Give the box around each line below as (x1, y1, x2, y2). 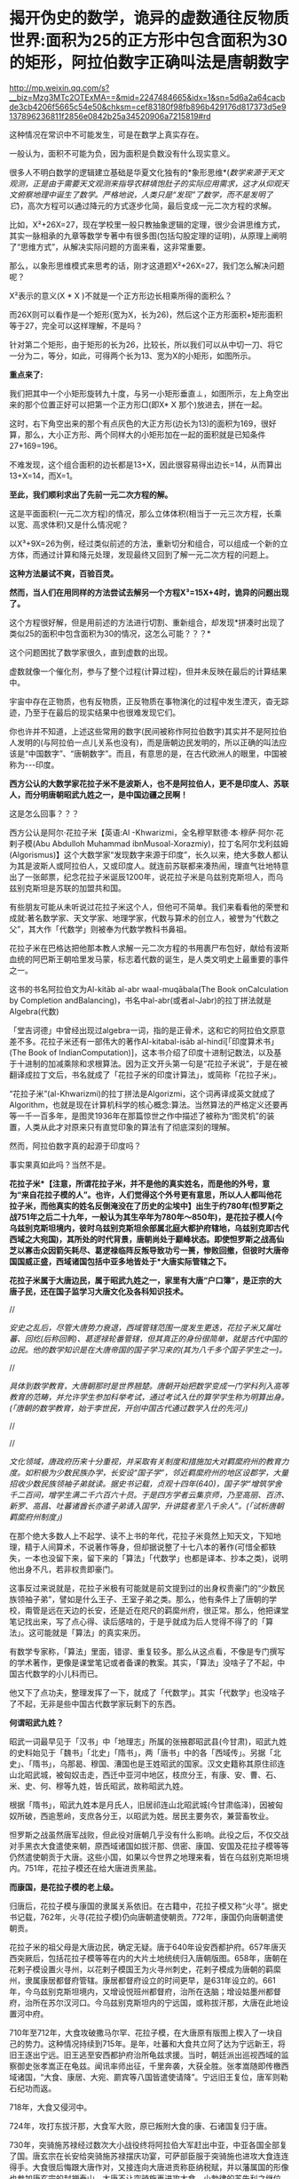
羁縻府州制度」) (9, 1511, 64, 1522)
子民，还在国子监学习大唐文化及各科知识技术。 (16, 1286, 188, 1296)
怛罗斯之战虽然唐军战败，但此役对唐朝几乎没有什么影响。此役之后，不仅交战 (9, 1829, 289, 1840)
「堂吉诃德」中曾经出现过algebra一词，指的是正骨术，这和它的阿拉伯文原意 (9, 1024, 286, 1036)
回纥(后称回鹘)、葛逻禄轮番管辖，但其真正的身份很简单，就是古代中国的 (24, 1333, 287, 1343)
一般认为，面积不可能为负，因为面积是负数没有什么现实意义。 (9, 148, 235, 158)
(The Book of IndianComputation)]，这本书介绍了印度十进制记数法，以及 (9, 1046, 274, 1058)
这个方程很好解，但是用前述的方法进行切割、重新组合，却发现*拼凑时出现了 (9, 617, 286, 628)
